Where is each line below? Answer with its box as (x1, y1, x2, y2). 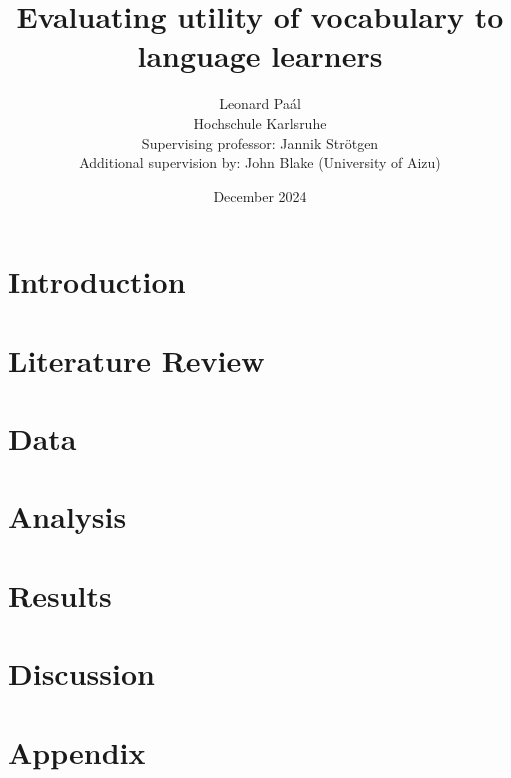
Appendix (8, 731, 146, 772)
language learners (137, 35, 383, 76)
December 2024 (213, 185, 307, 206)
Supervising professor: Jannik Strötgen (141, 132, 379, 153)
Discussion (8, 653, 155, 694)
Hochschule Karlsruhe (193, 112, 327, 133)
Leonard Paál (219, 93, 301, 114)
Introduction (8, 261, 186, 302)
